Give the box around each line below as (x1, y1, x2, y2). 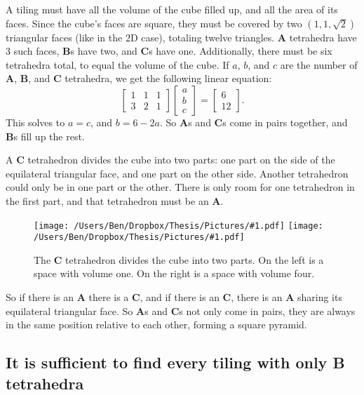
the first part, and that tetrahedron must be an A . (6, 193, 224, 208)
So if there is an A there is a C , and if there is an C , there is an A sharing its (6, 290, 342, 304)
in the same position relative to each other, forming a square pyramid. (6, 317, 307, 332)
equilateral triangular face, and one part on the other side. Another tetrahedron (6, 166, 349, 180)
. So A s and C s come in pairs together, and (160, 114, 348, 129)
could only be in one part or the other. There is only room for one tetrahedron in (6, 180, 355, 194)
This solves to (6, 114, 65, 129)
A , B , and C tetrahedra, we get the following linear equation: (6, 71, 272, 86)
